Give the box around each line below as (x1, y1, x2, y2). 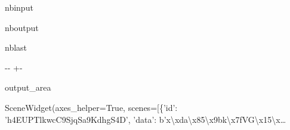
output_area (5, 81, 51, 94)
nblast (5, 41, 27, 54)
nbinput (5, 1, 33, 13)
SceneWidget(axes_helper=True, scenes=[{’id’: (5, 101, 178, 113)
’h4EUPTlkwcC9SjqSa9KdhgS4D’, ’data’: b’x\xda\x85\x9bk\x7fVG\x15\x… (5, 113, 286, 125)
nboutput (5, 21, 39, 33)
